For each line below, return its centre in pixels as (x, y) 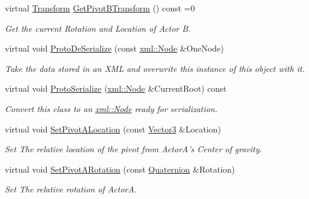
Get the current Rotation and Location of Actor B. (98, 28)
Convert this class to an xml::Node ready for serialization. (111, 108)
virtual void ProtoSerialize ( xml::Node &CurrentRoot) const (116, 88)
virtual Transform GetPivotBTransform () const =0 (100, 8)
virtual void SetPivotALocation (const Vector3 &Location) (113, 129)
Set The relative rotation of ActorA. (71, 189)
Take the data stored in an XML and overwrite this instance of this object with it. (155, 68)
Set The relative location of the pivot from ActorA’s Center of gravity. (133, 149)
